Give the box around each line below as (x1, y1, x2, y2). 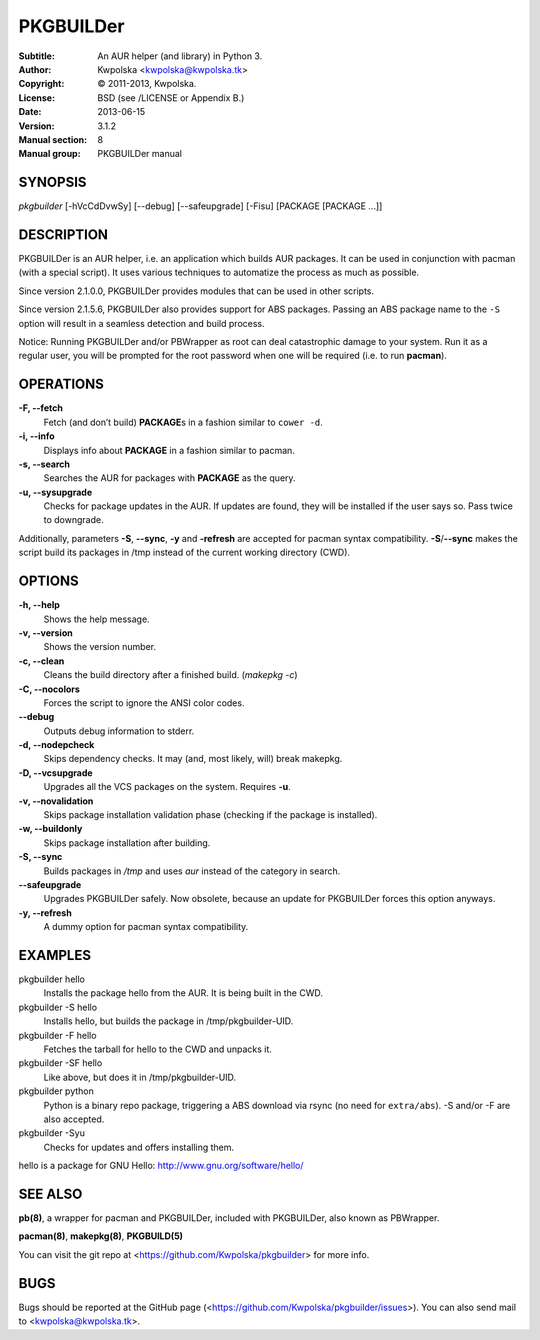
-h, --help (18, 599, 60, 611)
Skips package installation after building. (43, 836, 211, 849)
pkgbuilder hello (18, 973, 85, 985)
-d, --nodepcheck (18, 739, 95, 751)
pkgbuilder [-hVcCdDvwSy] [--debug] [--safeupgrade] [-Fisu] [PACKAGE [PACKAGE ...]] (18, 200, 383, 212)
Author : (18, 63, 52, 75)
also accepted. (43, 1113, 105, 1125)
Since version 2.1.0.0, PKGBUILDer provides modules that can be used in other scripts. (18, 285, 375, 297)
